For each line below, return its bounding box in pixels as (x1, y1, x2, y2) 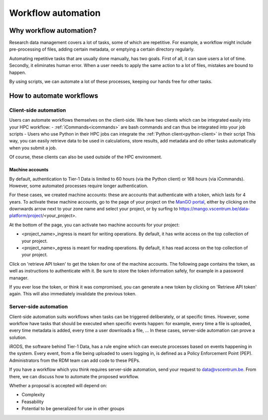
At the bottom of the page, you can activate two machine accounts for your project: (9, 221, 180, 228)
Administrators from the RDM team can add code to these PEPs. (9, 357, 140, 363)
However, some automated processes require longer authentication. (9, 183, 148, 189)
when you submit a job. (9, 144, 57, 151)
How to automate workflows (9, 91, 99, 100)
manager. (9, 275, 29, 280)
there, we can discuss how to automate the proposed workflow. (9, 373, 139, 379)
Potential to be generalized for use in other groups (21, 406, 125, 412)
